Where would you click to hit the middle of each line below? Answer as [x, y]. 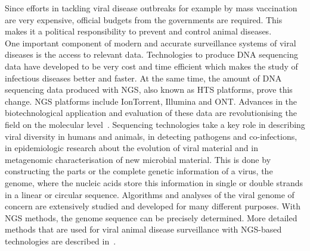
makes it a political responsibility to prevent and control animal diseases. [138, 31]
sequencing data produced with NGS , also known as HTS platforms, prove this [149, 90]
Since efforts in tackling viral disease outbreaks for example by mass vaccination [151, 8]
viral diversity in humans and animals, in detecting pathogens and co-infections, [151, 136]
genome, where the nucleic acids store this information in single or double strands [154, 182]
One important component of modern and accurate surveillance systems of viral [151, 43]
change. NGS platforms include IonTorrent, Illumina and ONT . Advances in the [151, 101]
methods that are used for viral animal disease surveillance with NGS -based [143, 229]
